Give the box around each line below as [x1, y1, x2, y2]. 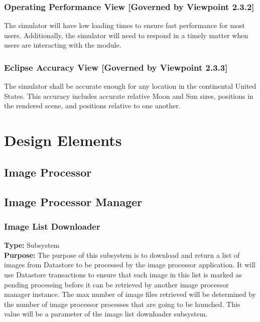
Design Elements [4, 130, 122, 150]
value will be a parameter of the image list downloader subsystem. [4, 308, 208, 319]
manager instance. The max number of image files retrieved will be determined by [4, 289, 256, 299]
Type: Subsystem [4, 240, 60, 250]
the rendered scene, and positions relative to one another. [4, 100, 181, 111]
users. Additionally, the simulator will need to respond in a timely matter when [4, 30, 248, 40]
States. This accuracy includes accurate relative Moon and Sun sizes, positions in [4, 90, 253, 101]
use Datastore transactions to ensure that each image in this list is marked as [4, 269, 242, 279]
